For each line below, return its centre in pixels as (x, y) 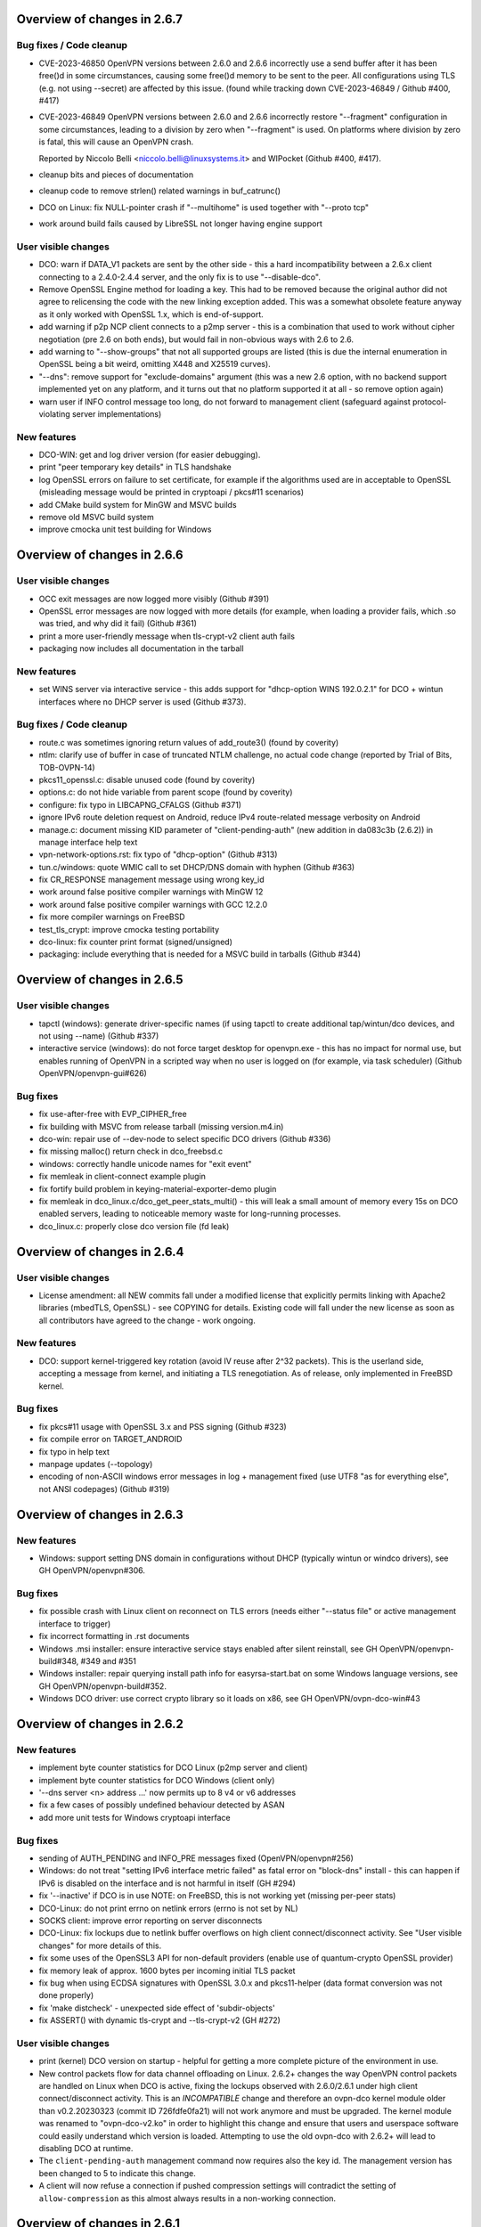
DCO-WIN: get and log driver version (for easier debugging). (150, 455)
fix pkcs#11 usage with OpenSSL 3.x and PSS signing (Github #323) (163, 1426)
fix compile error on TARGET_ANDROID (110, 1440)
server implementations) (117, 413)
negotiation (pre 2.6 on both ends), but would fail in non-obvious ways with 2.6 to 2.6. (196, 339)
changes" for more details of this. (100, 1946)
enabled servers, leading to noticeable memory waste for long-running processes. (190, 1214)
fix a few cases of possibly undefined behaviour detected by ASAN (162, 1805)
